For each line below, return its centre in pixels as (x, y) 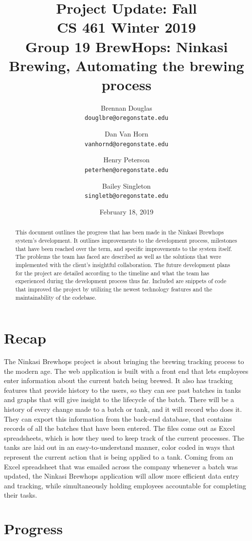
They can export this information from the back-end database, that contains (118, 418)
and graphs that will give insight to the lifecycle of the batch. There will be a (119, 399)
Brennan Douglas (126, 107)
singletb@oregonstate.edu (126, 196)
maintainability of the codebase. (56, 297)
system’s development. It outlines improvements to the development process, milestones (126, 240)
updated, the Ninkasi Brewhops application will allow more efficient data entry (122, 476)
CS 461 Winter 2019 (126, 27)
